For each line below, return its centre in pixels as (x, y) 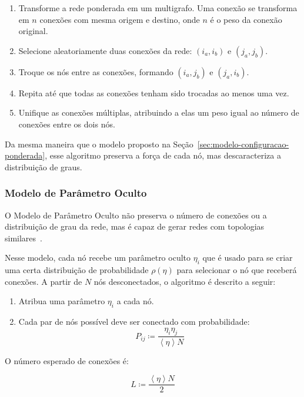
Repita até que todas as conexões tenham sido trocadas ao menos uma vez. (154, 92)
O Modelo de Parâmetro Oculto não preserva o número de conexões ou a (136, 215)
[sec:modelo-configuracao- (243, 144)
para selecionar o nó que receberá (237, 270)
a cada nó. (135, 301)
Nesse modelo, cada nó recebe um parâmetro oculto (98, 258)
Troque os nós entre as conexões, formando (96, 71)
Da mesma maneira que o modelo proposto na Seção (99, 144)
